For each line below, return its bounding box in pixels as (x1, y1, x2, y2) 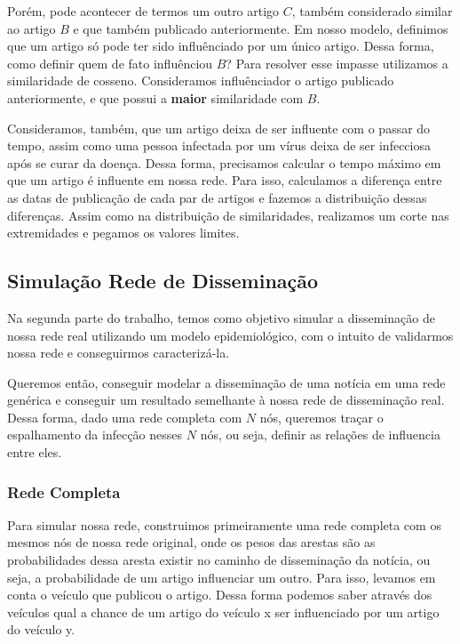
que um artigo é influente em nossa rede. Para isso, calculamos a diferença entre (7, 171, 442, 189)
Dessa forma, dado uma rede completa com (7, 407, 242, 426)
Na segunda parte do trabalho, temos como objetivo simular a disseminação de (7, 308, 435, 326)
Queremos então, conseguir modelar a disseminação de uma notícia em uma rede (7, 373, 446, 391)
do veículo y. (7, 620, 75, 639)
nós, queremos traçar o (259, 407, 384, 426)
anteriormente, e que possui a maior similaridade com (7, 88, 304, 107)
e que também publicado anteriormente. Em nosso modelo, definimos (73, 19, 448, 37)
